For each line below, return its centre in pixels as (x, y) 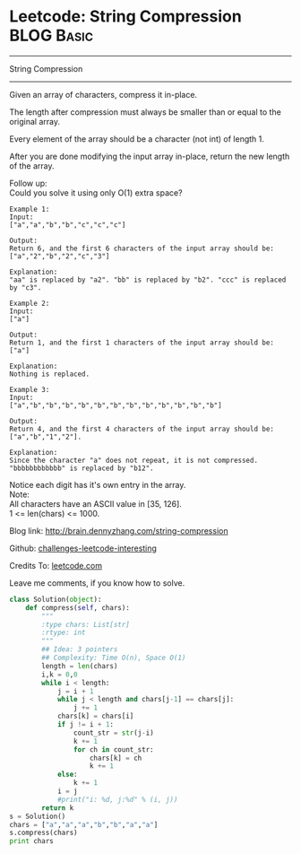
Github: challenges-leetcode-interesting (83, 548)
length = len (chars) (80, 666)
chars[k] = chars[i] (95, 716)
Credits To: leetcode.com (56, 565)
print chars (31, 841)
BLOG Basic (52, 35)
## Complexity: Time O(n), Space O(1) (114, 658)
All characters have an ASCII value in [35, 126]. (95, 503)
